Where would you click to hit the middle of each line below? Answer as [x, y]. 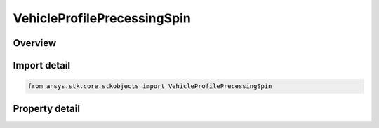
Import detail [41, 65]
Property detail [47, 108]
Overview [35, 43]
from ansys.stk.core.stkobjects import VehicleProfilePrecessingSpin [150, 86]
